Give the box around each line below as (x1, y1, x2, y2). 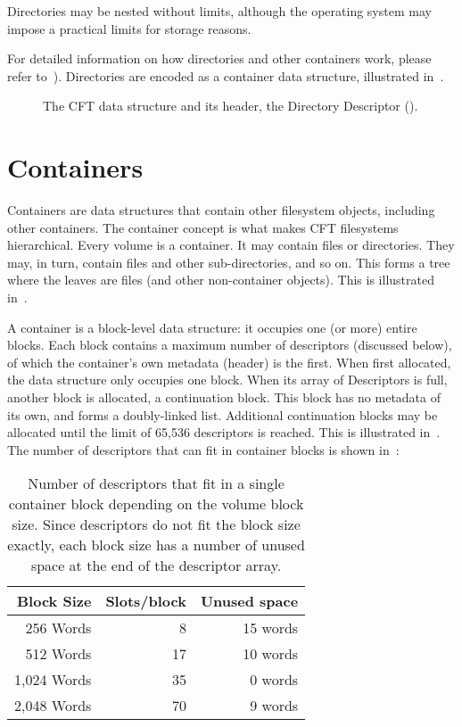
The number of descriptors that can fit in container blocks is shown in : (7, 440, 400, 459)
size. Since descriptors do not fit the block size (12, 514, 301, 535)
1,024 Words (14, 669, 92, 690)
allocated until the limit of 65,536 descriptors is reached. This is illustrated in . (7, 423, 441, 442)
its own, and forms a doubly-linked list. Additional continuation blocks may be (7, 405, 438, 424)
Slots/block (105, 591, 186, 612)
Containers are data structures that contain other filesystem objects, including (7, 201, 435, 219)
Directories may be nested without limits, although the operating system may (7, 2, 432, 20)
